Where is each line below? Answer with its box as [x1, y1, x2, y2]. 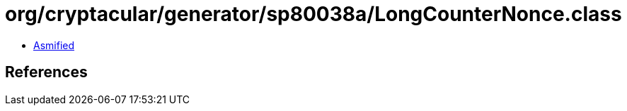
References [5, 63, 88, 81]
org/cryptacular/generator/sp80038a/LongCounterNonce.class [5, 2, 622, 26]
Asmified [33, 39, 75, 51]
